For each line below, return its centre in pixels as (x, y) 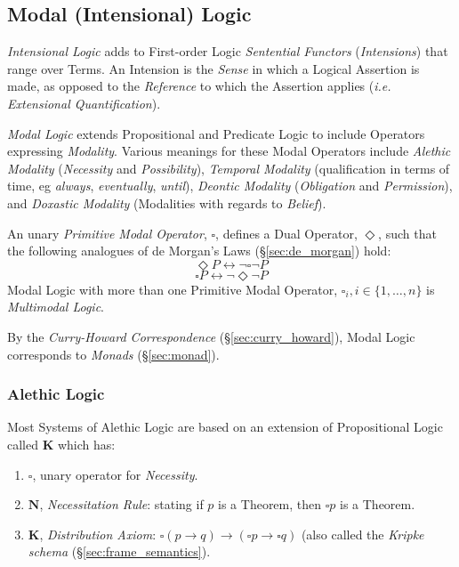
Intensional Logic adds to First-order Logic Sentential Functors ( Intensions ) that (228, 51)
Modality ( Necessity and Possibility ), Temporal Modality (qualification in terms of (229, 168)
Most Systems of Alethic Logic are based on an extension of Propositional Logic (225, 427)
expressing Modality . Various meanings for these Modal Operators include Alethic (229, 151)
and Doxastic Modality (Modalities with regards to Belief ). (167, 202)
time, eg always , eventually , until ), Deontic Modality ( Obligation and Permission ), (230, 186)
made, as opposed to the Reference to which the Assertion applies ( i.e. (199, 86)
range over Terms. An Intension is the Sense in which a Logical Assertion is (213, 68)
